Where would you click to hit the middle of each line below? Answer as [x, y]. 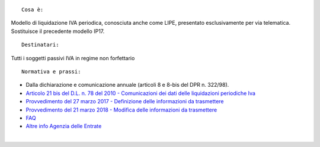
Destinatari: [40, 45]
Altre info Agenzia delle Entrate [64, 126]
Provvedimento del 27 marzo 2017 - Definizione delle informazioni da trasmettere [125, 102]
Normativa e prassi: [51, 71]
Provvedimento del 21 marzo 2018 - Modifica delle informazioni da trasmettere [121, 110]
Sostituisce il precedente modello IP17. [58, 31]
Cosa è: [33, 10]
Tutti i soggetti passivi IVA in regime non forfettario [73, 58]
